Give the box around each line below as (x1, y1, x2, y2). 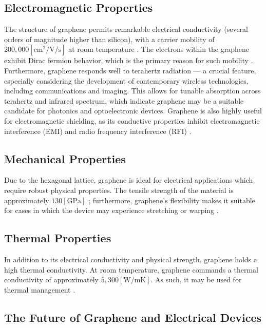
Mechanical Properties (4, 150, 126, 166)
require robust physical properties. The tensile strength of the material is (4, 184, 234, 195)
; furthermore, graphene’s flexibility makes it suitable (88, 195, 255, 205)
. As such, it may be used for (150, 274, 242, 285)
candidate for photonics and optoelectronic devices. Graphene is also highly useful (4, 105, 262, 116)
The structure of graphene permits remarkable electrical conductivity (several (4, 24, 248, 34)
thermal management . (4, 284, 75, 295)
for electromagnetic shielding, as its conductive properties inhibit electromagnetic (4, 115, 260, 126)
